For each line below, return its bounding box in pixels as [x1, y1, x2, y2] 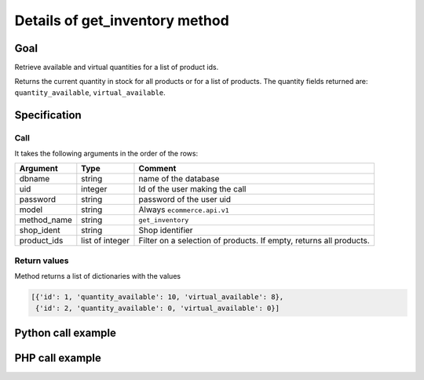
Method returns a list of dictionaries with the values [14, 272, 181, 281]
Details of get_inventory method [14, 12, 229, 29]
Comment [138, 163, 177, 174]
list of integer [81, 236, 130, 247]
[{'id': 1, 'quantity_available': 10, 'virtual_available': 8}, [31, 293, 284, 301]
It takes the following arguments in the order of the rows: [14, 149, 199, 158]
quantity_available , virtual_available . [14, 87, 166, 97]
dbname [19, 174, 50, 185]
